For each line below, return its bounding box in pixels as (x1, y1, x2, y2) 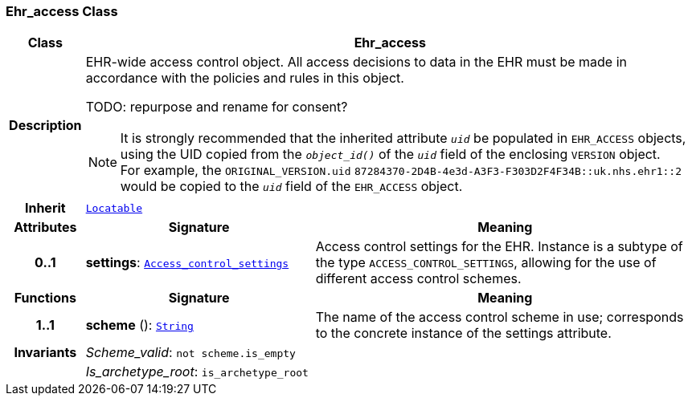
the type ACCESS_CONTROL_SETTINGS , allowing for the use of (315, 254, 657, 271)
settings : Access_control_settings (85, 254, 289, 271)
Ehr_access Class (6, 3, 118, 19)
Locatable (85, 201, 143, 214)
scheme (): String (85, 317, 194, 334)
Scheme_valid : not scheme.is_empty (85, 344, 296, 361)
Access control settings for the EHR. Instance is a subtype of (315, 238, 683, 255)
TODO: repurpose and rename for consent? (85, 99, 348, 116)
